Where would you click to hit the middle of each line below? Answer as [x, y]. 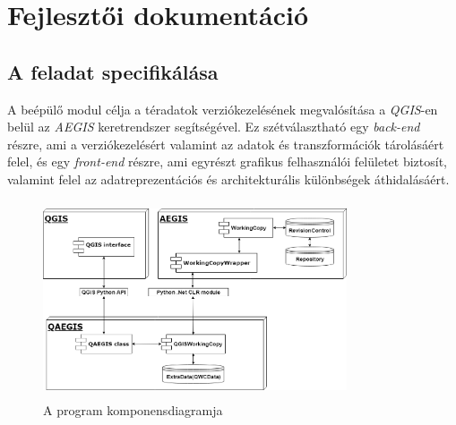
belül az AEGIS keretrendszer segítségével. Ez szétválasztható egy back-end [214, 127]
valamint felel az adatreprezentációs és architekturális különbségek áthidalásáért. [228, 178]
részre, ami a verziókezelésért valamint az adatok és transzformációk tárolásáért [226, 144]
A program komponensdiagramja [133, 410]
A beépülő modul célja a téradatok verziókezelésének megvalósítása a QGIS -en [223, 109]
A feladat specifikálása [113, 71]
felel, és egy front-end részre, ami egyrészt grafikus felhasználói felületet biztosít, [227, 161]
